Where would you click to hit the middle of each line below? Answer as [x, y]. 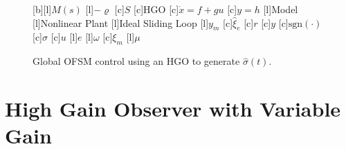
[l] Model [281, 9]
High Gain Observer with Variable [173, 108]
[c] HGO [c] [156, 9]
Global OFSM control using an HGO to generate [136, 61]
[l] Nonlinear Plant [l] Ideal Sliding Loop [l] [121, 22]
